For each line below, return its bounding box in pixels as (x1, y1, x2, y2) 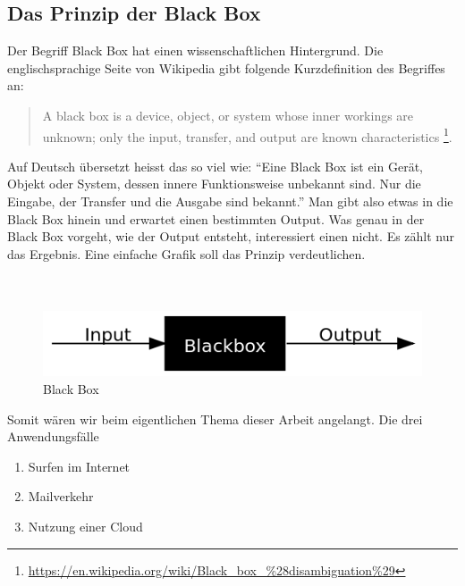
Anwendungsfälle (7, 427, 99, 446)
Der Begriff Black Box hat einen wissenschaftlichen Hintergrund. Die (7, 41, 384, 60)
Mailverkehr (28, 487, 94, 506)
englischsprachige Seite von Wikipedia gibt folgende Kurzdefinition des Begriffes (7, 58, 445, 77)
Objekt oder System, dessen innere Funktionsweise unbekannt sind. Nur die (7, 174, 421, 193)
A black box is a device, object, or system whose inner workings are (42, 105, 414, 124)
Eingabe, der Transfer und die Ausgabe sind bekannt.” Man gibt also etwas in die (7, 192, 453, 211)
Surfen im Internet (28, 456, 131, 475)
